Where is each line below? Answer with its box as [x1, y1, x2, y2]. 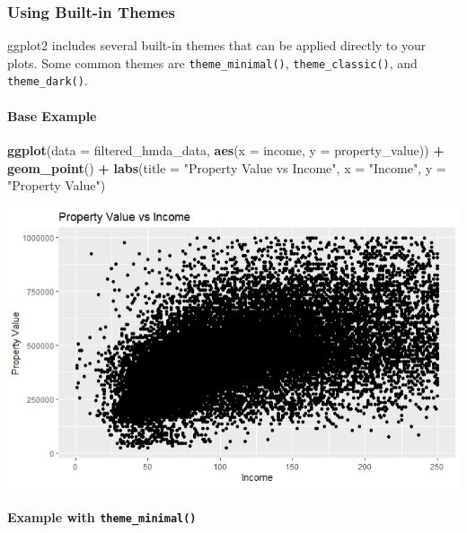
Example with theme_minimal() [7, 508, 197, 527]
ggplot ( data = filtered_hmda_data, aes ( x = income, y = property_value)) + [7, 140, 445, 159]
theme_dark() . [7, 71, 88, 90]
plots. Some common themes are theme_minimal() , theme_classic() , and [7, 53, 418, 72]
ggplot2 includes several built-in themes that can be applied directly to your [7, 36, 427, 55]
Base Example [7, 106, 97, 125]
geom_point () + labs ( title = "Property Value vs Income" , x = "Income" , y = [7, 158, 446, 177]
